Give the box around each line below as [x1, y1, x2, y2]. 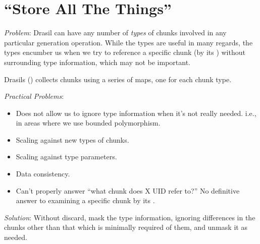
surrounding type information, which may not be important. [4, 56, 190, 67]
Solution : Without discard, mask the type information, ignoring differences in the [4, 212, 255, 222]
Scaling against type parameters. [16, 151, 117, 162]
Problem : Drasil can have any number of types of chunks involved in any [4, 27, 227, 38]
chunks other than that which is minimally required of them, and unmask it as [4, 222, 247, 232]
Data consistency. [16, 168, 70, 179]
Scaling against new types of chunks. [16, 134, 129, 145]
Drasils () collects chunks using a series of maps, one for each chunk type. [4, 74, 232, 84]
